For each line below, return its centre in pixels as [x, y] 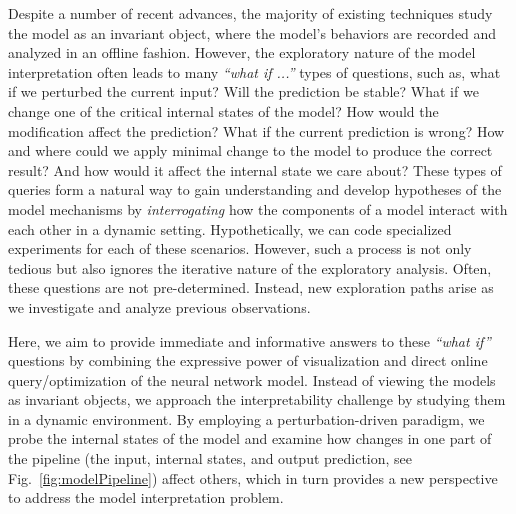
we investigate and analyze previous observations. [159, 306]
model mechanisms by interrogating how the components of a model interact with [258, 208]
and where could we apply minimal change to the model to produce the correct [250, 150]
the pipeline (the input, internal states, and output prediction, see [210, 458]
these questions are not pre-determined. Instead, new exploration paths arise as [251, 287]
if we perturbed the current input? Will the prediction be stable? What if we [243, 91]
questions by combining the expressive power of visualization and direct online [248, 360]
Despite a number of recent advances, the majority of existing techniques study [250, 13]
